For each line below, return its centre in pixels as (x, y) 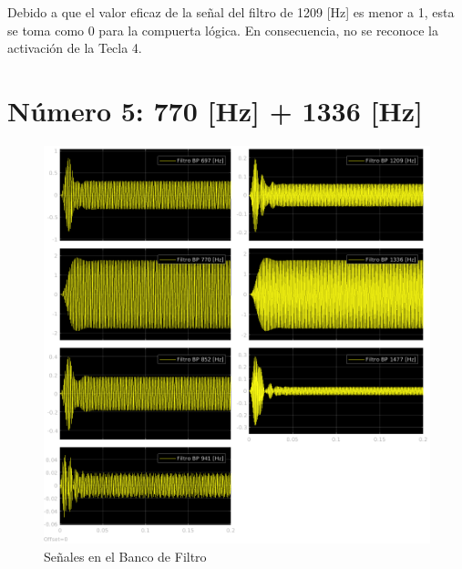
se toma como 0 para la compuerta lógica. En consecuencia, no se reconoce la (223, 30)
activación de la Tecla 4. (75, 48)
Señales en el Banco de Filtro (125, 556)
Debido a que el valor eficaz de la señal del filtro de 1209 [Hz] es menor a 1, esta (231, 12)
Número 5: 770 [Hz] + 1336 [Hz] (215, 110)
